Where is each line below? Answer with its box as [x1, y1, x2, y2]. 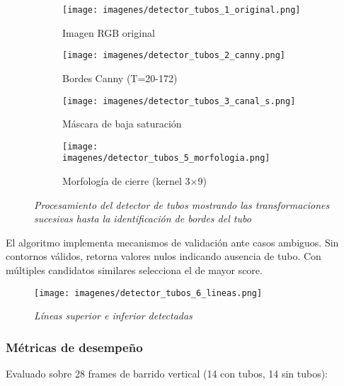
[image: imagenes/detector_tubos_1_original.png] [62, 5, 301, 15]
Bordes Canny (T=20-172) [62, 70, 178, 85]
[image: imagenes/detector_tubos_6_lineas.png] [34, 288, 263, 298]
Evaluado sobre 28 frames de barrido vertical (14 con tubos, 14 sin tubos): [6, 366, 328, 381]
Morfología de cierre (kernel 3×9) [62, 174, 207, 188]
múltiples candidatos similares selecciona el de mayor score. [6, 263, 263, 278]
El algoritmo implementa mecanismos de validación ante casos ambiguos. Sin [6, 234, 339, 249]
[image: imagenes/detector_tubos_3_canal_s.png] [62, 96, 296, 106]
